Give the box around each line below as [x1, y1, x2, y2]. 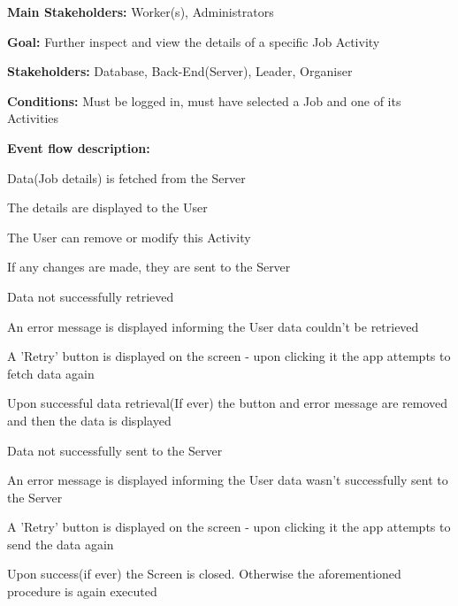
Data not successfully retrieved [7, 287, 174, 305]
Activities [7, 109, 59, 127]
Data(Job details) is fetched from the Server [7, 168, 246, 187]
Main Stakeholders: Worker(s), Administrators [7, 3, 274, 20]
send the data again [7, 534, 114, 553]
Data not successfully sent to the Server [7, 441, 223, 459]
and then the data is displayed [7, 410, 172, 429]
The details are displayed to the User [7, 198, 208, 217]
